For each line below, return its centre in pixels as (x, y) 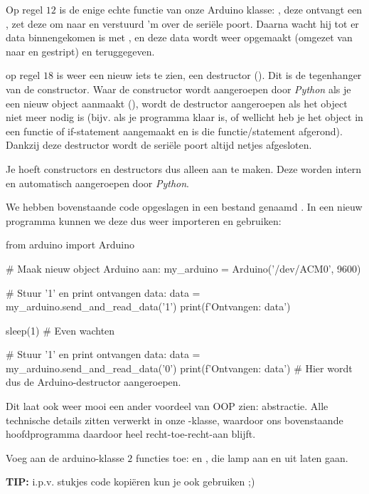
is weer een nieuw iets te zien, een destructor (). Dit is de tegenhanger (209, 75)
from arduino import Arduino (70, 245)
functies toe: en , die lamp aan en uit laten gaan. (242, 457)
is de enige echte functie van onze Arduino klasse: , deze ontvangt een (211, 9)
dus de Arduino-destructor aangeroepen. (93, 382)
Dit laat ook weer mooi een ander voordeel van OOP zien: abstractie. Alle (167, 406)
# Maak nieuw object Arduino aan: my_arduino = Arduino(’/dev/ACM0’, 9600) (183, 268)
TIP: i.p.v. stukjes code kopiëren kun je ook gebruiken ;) (130, 482)
